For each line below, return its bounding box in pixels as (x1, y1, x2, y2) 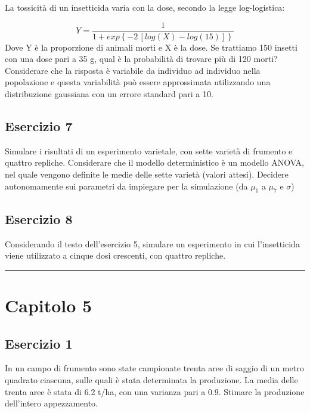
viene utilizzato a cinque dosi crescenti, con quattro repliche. (5, 249, 226, 262)
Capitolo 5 (5, 293, 92, 317)
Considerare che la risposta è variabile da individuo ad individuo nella (5, 64, 261, 76)
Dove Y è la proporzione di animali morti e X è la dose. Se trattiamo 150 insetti (5, 41, 297, 53)
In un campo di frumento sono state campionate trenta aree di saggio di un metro (5, 362, 304, 374)
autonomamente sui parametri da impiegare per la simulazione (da (5, 179, 248, 192)
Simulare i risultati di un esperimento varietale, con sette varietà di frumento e (5, 144, 293, 157)
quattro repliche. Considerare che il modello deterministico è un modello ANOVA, (5, 156, 305, 169)
